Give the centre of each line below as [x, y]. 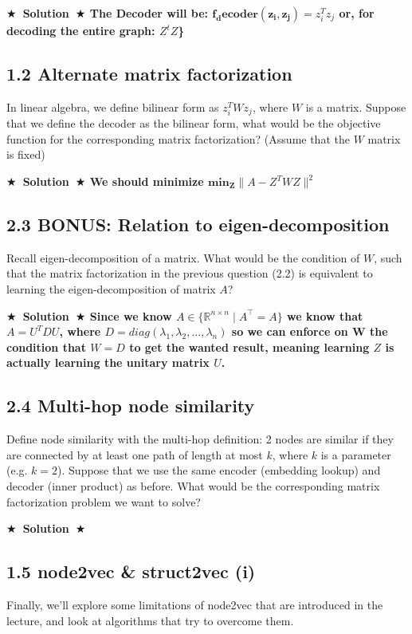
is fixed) [26, 154]
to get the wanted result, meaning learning [249, 347]
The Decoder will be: [149, 13]
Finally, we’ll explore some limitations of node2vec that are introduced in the [195, 604]
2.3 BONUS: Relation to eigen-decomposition [198, 224]
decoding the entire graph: [81, 30]
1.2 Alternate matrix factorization [149, 73]
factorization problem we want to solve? [104, 501]
